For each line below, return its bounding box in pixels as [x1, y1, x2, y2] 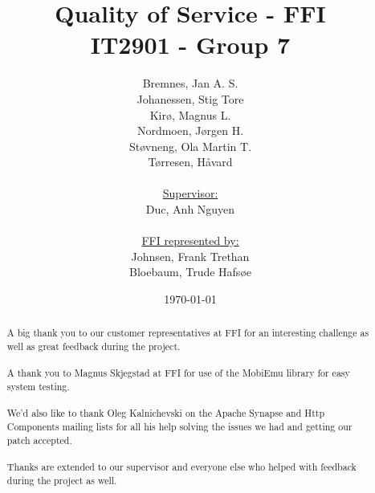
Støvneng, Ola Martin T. [128, 137, 252, 154]
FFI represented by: [141, 232, 239, 249]
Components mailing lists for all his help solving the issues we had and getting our [6, 420, 353, 434]
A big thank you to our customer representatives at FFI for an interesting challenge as [6, 326, 369, 340]
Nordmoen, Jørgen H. [137, 122, 244, 139]
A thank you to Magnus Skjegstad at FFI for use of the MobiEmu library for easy [6, 366, 350, 380]
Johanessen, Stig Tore [137, 90, 244, 107]
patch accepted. [6, 433, 72, 446]
